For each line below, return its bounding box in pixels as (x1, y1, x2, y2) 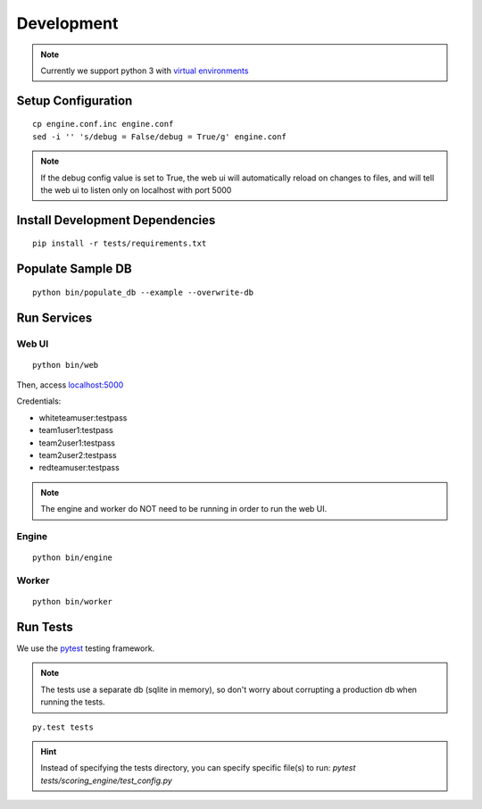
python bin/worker (32, 596, 113, 607)
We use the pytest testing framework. (16, 643, 155, 654)
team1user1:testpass (38, 425, 113, 436)
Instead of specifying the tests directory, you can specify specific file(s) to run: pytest (40, 763, 356, 773)
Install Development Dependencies (16, 213, 216, 228)
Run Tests (16, 619, 73, 634)
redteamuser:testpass (38, 463, 120, 473)
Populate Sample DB (16, 262, 133, 277)
